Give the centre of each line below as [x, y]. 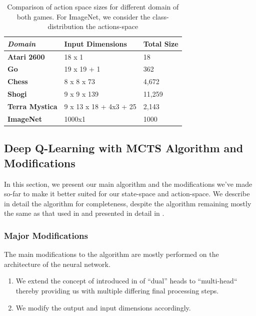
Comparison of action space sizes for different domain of [93, 7]
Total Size [161, 43]
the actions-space [112, 26]
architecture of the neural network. [57, 264]
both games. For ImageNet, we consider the [83, 16]
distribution [66, 26]
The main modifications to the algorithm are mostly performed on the [111, 254]
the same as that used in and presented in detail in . [84, 213]
